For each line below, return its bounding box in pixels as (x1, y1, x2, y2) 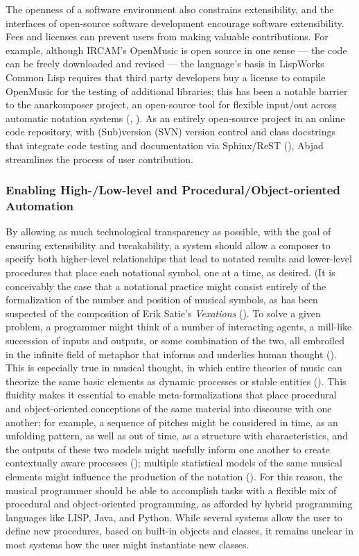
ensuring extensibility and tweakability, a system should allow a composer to (6, 237, 331, 252)
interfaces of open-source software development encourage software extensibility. (6, 15, 344, 30)
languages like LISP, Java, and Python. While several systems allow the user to (6, 509, 342, 524)
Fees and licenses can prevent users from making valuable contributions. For (6, 29, 329, 44)
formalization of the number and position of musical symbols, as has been (6, 292, 318, 307)
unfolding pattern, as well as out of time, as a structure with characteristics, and (6, 428, 348, 443)
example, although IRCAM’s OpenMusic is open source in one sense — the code (6, 42, 347, 57)
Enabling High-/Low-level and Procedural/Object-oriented (6, 181, 340, 199)
